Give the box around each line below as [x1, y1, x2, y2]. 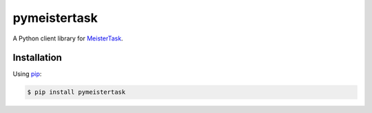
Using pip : [12, 70, 42, 78]
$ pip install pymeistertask [27, 88, 126, 96]
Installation [12, 52, 62, 64]
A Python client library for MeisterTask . [12, 34, 123, 42]
